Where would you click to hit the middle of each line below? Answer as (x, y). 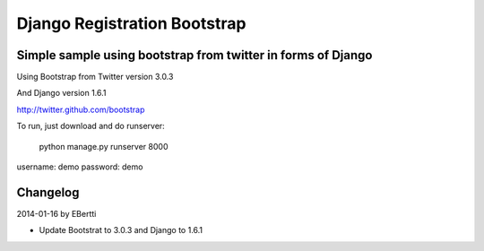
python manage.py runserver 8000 (104, 146)
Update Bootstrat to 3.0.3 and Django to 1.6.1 (121, 230)
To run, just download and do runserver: (91, 126)
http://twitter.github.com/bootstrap (81, 109)
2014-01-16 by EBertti (56, 213)
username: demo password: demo (80, 167)
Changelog (48, 192)
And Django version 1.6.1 (61, 93)
